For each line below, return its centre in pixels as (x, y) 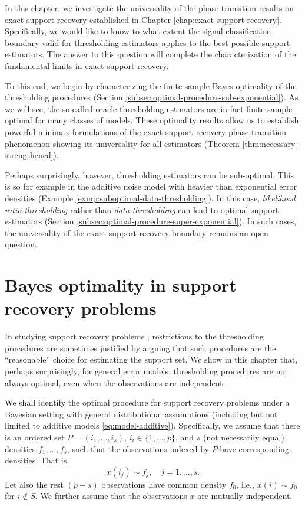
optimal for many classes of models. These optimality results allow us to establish (152, 120)
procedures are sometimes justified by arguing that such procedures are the (140, 347)
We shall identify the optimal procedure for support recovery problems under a (147, 402)
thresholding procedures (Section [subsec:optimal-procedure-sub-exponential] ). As (152, 97)
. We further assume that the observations (111, 496)
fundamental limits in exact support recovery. (87, 65)
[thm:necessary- (270, 143)
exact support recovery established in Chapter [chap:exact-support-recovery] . (143, 19)
